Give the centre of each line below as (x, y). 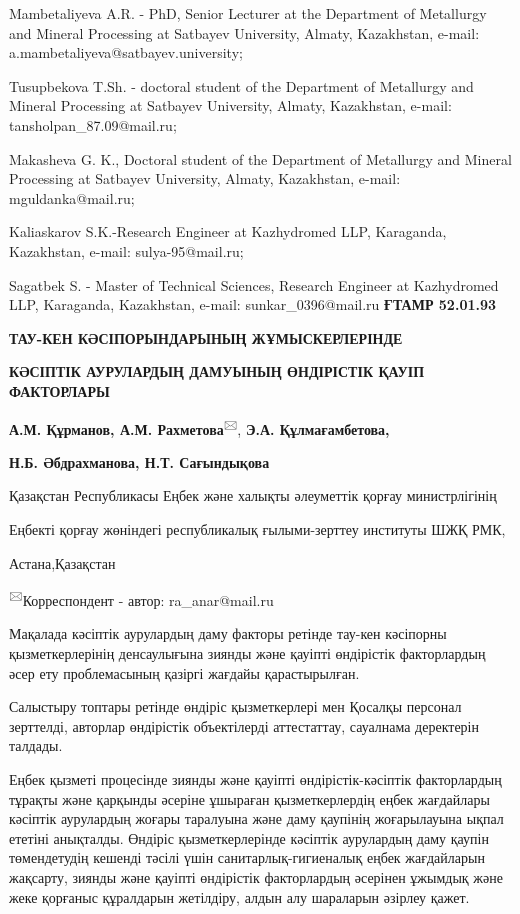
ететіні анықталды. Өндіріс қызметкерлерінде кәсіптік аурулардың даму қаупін (249, 837)
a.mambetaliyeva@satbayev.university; (126, 52)
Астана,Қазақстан (62, 562)
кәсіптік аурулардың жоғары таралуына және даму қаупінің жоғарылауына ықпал (256, 818)
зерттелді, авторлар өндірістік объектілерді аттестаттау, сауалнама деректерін (244, 725)
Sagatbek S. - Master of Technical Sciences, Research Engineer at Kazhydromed (254, 284)
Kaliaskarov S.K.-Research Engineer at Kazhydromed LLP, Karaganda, (228, 231)
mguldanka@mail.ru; (72, 197)
